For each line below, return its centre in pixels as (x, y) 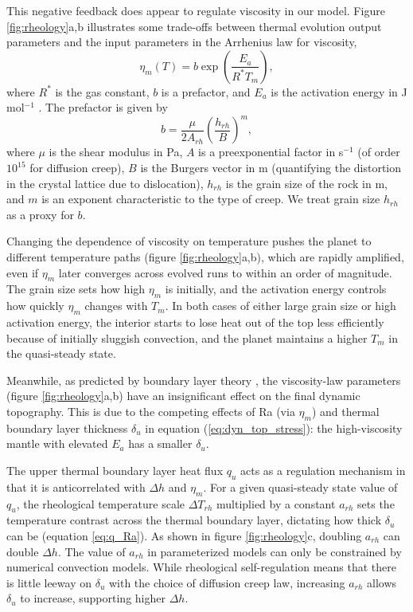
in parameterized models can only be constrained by (275, 551)
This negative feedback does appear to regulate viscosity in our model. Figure (196, 10)
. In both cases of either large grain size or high (281, 306)
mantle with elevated (57, 443)
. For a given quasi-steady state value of (300, 486)
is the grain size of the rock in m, (307, 183)
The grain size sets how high (76, 289)
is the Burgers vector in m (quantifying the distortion (271, 168)
